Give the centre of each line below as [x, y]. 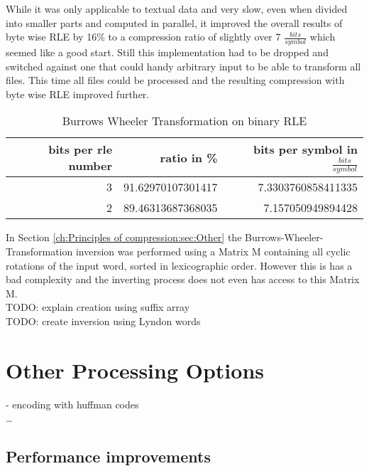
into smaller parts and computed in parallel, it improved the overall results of [174, 22]
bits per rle [81, 149]
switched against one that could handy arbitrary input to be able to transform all [183, 66]
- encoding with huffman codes [72, 404]
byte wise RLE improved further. [78, 94]
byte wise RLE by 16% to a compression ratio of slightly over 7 [143, 37]
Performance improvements [108, 456]
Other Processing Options [135, 370]
